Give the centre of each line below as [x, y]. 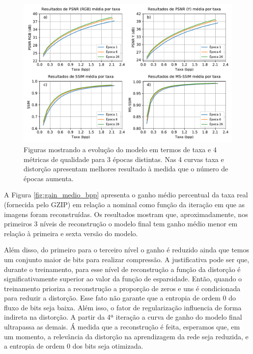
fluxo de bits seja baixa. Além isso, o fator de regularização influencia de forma [123, 307]
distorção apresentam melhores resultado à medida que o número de [126, 169]
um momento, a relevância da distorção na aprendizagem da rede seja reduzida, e [126, 336]
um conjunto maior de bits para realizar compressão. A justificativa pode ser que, [127, 259]
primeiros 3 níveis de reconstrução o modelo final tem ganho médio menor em [121, 224]
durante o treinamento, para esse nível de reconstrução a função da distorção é [122, 269]
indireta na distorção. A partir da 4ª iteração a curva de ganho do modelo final [123, 317]
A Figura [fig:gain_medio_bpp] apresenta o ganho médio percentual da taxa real [126, 195]
